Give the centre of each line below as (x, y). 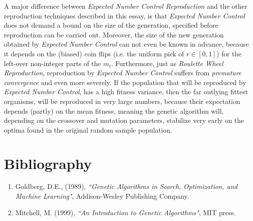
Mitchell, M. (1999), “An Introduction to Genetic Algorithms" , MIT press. (126, 212)
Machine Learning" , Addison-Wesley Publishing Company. (102, 196)
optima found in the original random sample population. (88, 129)
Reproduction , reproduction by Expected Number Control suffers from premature (123, 73)
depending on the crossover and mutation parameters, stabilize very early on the (124, 120)
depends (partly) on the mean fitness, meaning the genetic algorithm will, (114, 110)
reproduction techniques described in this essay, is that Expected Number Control (125, 15)
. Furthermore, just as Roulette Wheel (167, 63)
